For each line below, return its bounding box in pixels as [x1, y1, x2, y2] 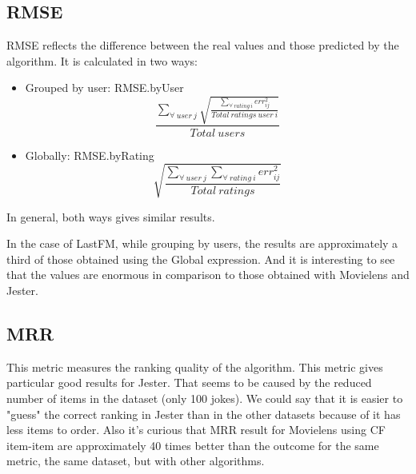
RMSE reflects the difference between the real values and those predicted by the [6, 37, 399, 54]
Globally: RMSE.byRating [25, 146, 154, 163]
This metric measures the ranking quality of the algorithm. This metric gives [6, 358, 383, 375]
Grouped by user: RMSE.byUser [25, 79, 184, 96]
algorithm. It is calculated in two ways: [6, 52, 198, 69]
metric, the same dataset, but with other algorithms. [6, 452, 265, 469]
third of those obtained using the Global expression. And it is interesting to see [6, 250, 395, 267]
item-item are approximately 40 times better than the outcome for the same [6, 436, 379, 453]
